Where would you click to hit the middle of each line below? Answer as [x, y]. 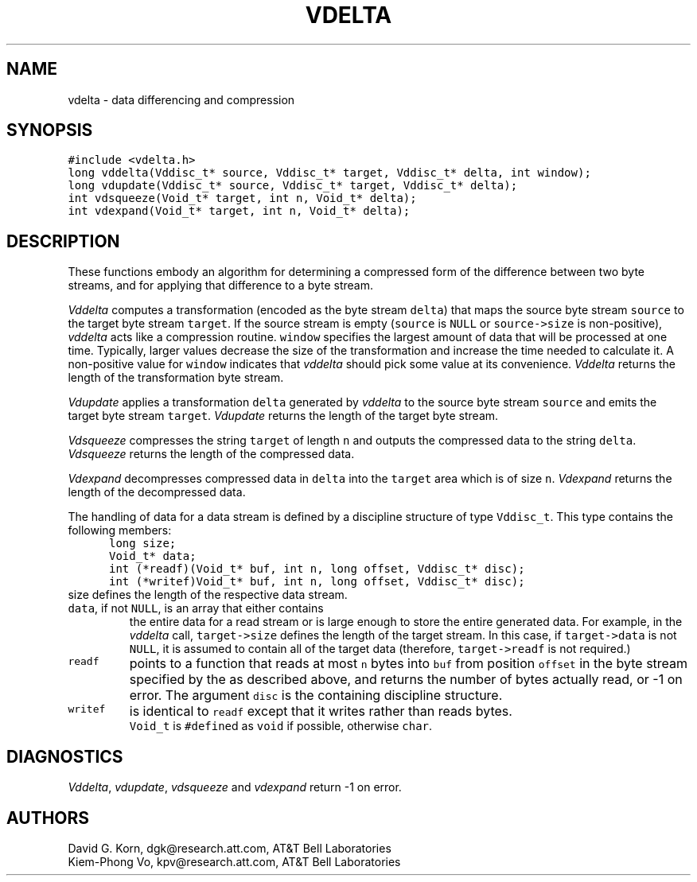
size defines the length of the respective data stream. [208, 595]
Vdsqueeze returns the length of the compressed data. [211, 454]
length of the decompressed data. [157, 492]
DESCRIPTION [63, 241]
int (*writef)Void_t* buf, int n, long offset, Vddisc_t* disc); [317, 582]
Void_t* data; [153, 556]
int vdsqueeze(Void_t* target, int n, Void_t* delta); [242, 198]
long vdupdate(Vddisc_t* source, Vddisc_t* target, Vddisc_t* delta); [293, 186]
